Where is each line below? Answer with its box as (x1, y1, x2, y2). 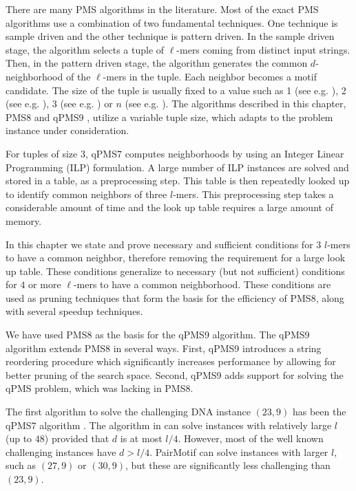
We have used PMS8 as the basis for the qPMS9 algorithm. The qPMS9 (6, 327, 310, 342)
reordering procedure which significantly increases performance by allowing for (6, 354, 336, 369)
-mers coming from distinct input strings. (176, 42, 350, 56)
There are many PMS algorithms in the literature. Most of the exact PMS (6, 2, 319, 16)
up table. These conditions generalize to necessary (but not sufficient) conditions (6, 263, 345, 278)
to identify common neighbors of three (6, 186, 167, 201)
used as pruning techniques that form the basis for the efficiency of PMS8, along (6, 290, 344, 305)
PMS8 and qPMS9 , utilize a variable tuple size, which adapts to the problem (6, 109, 333, 124)
